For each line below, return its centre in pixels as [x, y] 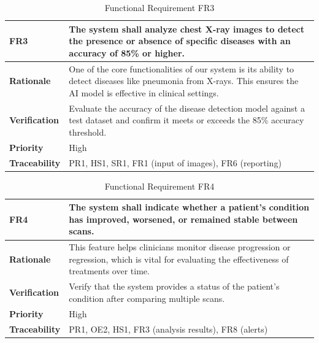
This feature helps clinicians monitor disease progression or [180, 247]
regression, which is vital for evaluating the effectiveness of [179, 259]
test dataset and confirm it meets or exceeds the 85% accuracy [186, 120]
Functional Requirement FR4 [159, 186]
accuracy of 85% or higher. [127, 52]
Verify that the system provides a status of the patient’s [174, 286]
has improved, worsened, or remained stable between [183, 219]
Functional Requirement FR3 [159, 7]
